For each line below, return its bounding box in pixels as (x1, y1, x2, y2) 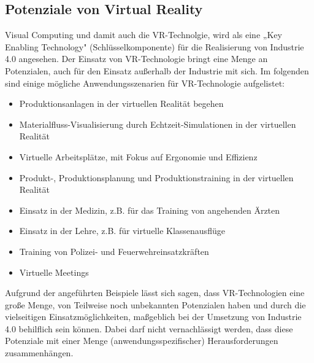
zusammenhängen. (5, 346, 74, 359)
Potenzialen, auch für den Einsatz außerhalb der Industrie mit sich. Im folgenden (5, 64, 309, 77)
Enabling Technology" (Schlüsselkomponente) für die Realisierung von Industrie (5, 40, 304, 53)
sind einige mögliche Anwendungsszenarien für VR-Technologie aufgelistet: (5, 76, 285, 89)
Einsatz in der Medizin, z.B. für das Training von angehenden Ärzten (19, 203, 280, 216)
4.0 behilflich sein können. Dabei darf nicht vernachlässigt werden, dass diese (5, 322, 293, 335)
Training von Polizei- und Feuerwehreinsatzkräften (19, 244, 209, 257)
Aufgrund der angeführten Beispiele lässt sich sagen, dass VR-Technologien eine (5, 286, 305, 299)
